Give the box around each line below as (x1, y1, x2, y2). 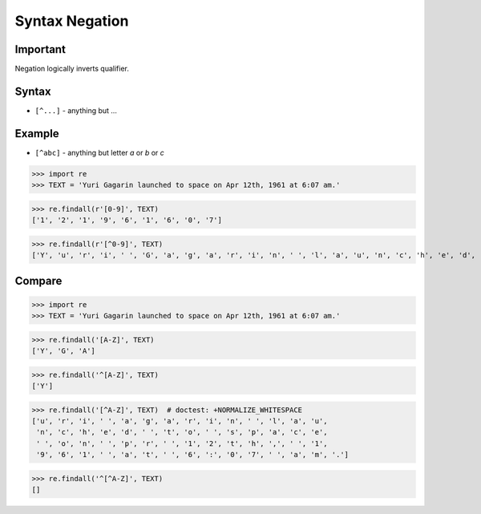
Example (14, 127, 59, 140)
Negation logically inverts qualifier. (14, 64, 130, 74)
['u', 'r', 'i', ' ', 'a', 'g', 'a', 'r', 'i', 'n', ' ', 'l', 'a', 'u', (31, 417, 328, 426)
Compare (14, 273, 63, 288)
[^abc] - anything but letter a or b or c (34, 148, 164, 157)
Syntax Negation (14, 12, 129, 30)
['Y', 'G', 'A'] (31, 346, 96, 356)
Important (14, 42, 66, 56)
